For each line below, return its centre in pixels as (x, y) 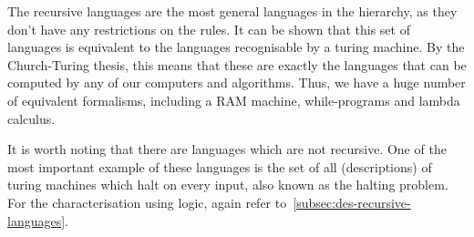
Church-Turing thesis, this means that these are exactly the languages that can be (237, 64)
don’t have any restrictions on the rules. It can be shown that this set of (209, 29)
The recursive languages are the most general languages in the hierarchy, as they (232, 11)
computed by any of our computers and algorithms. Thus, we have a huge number (237, 82)
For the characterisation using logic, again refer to (147, 202)
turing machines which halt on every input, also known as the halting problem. (228, 185)
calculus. (31, 118)
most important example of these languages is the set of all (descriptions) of (220, 166)
